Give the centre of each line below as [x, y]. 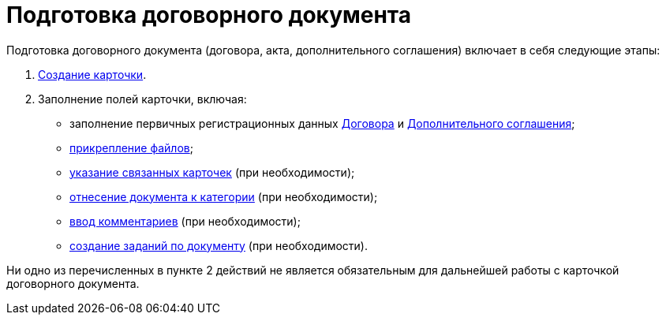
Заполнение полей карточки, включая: [142, 99]
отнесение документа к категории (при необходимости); [224, 196]
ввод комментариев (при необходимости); [185, 221]
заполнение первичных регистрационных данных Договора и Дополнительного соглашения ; [322, 123]
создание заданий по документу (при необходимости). [219, 245]
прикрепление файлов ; [131, 147]
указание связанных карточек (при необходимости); [212, 172]
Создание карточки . [92, 74]
